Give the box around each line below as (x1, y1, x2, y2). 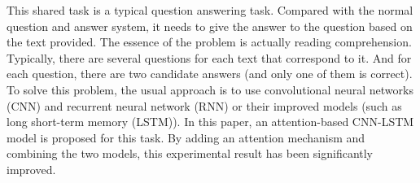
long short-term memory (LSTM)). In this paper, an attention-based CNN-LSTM (7, 113, 414, 130)
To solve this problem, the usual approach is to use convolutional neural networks (7, 81, 413, 98)
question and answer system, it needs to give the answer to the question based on (7, 17, 413, 34)
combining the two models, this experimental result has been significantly (7, 145, 374, 162)
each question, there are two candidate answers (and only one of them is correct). (7, 65, 413, 82)
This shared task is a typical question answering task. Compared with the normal (7, 2, 413, 18)
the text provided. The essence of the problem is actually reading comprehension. (7, 33, 412, 50)
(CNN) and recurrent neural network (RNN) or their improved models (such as (7, 97, 402, 114)
